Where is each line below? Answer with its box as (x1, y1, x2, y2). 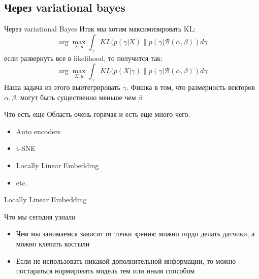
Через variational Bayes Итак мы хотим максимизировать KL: (4, 23, 196, 34)
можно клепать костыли (16, 238, 90, 249)
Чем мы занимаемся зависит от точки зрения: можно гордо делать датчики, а (16, 228, 255, 239)
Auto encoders (16, 126, 61, 136)
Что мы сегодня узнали (4, 211, 76, 222)
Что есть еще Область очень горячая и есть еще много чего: (4, 109, 190, 119)
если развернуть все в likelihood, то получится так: (4, 52, 163, 63)
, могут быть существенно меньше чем (16, 91, 136, 102)
